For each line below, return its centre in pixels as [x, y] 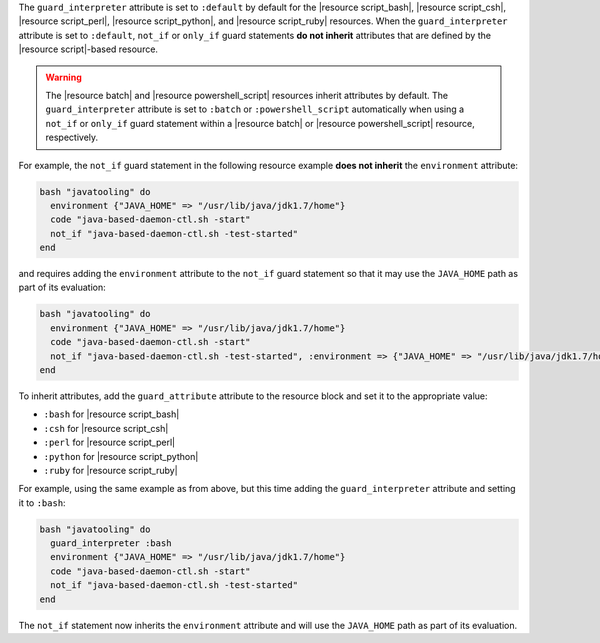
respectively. [72, 137]
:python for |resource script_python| [121, 456]
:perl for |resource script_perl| [109, 442]
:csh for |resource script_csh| [106, 428]
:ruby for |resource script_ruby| [111, 470]
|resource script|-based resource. [88, 49]
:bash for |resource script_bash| [111, 414]
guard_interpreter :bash [111, 543]
